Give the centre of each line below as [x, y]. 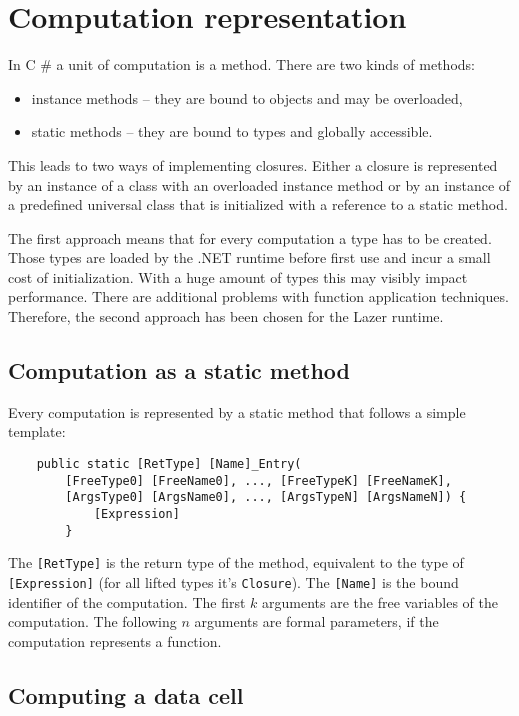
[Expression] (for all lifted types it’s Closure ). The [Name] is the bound [233, 581]
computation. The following [92, 621]
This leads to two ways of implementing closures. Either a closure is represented [253, 164]
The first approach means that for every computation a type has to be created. [250, 237]
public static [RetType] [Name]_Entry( [169, 464]
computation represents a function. [115, 640]
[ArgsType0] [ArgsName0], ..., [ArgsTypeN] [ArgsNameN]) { [266, 497]
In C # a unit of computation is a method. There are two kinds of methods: [241, 64]
